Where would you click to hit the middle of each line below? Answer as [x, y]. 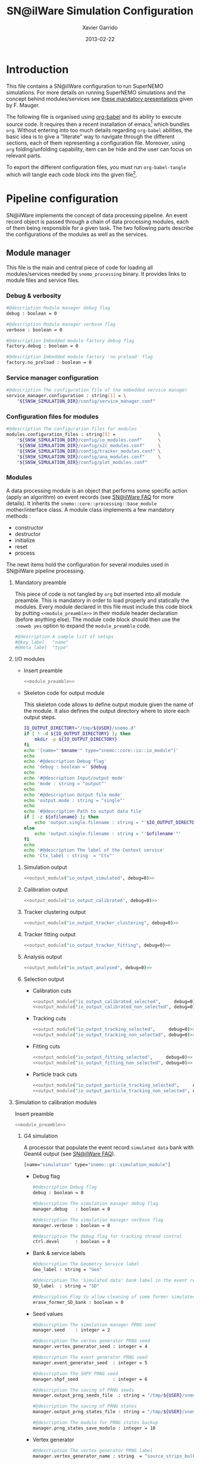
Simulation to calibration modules [56, 1102]
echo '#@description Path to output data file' [84, 811]
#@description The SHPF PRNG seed [75, 1374]
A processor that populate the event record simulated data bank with [109, 1148]
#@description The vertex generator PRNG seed [91, 1341]
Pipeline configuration [62, 199]
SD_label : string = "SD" [66, 1286]
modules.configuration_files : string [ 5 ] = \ [84, 435]
